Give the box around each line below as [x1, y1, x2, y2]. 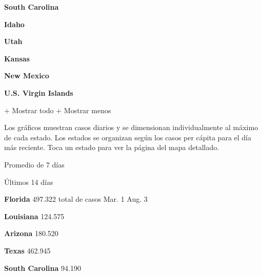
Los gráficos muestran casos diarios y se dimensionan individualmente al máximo [4, 122, 258, 133]
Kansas [4, 53, 30, 64]
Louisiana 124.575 [4, 210, 65, 221]
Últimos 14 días [4, 176, 53, 187]
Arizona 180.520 [4, 228, 58, 239]
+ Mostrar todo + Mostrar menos [4, 104, 111, 115]
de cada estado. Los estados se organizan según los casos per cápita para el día [4, 132, 251, 142]
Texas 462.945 [4, 245, 51, 256]
